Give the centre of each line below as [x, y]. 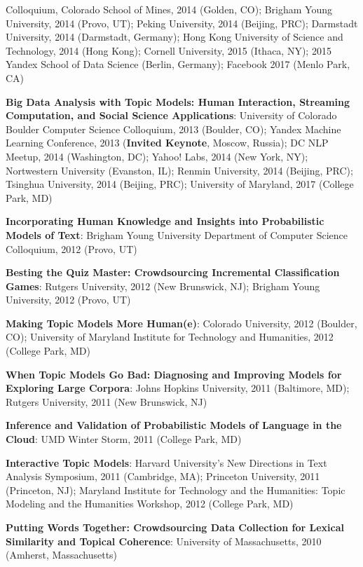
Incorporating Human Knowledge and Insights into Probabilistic [165, 221]
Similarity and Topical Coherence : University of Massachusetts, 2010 [164, 541]
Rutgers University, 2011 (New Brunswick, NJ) [107, 401]
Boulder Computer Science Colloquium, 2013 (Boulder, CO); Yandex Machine [173, 129]
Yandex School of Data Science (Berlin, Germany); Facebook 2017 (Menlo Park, [178, 64]
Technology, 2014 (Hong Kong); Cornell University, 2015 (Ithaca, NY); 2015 [169, 50]
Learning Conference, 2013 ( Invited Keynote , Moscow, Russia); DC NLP [167, 143]
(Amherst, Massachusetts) [62, 555]
